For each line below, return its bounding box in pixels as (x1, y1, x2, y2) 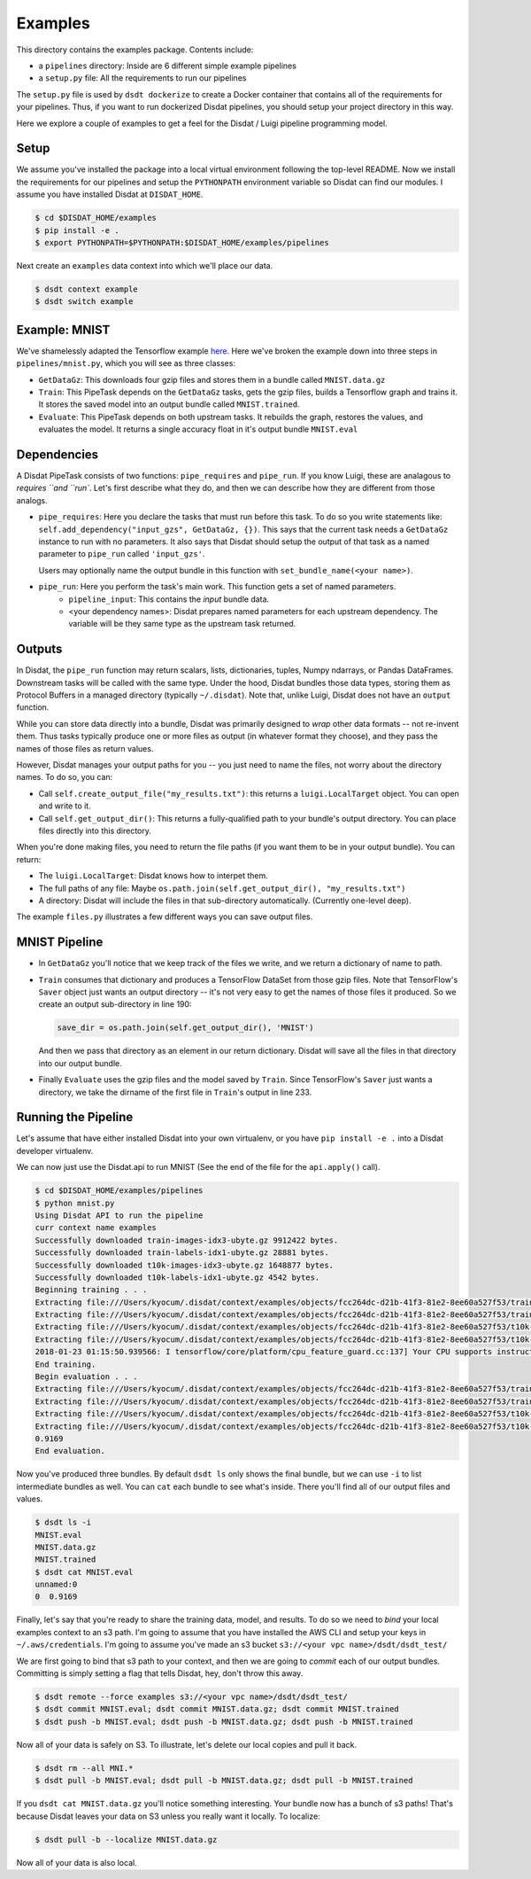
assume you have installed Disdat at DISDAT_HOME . (16, 189, 204, 199)
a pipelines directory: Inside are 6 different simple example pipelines (38, 60, 296, 71)
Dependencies (16, 447, 99, 462)
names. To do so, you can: (16, 772, 113, 783)
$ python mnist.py (35, 1197, 115, 1208)
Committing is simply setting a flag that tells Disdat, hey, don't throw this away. (16, 1668, 304, 1679)
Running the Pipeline (16, 1110, 134, 1125)
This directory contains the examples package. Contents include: (16, 44, 254, 55)
